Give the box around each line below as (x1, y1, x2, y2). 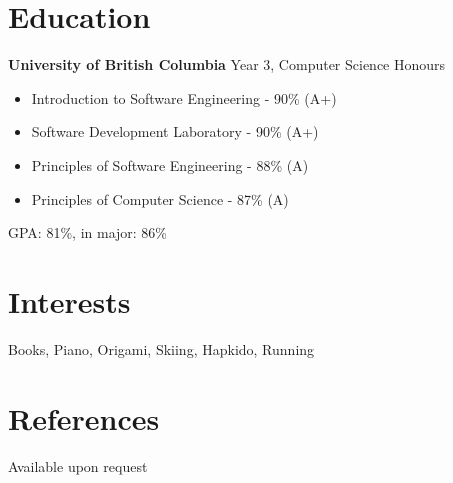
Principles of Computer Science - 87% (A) (31, 188, 289, 209)
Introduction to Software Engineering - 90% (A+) (31, 87, 337, 108)
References (8, 397, 160, 438)
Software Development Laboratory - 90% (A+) (31, 121, 319, 142)
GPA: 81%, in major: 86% (8, 222, 168, 243)
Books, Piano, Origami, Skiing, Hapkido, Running (8, 338, 315, 359)
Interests (8, 280, 131, 321)
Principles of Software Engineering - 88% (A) (31, 154, 309, 175)
